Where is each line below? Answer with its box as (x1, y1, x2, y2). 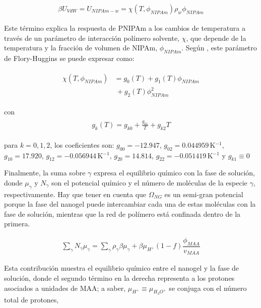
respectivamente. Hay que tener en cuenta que (4, 189, 147, 199)
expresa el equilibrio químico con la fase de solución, (93, 167, 255, 178)
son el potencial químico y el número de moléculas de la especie (51, 177, 247, 188)
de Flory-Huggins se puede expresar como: (4, 53, 135, 64)
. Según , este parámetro (181, 42, 257, 53)
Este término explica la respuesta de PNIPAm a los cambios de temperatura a (4, 23, 246, 33)
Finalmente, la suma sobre (4, 167, 86, 178)
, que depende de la (186, 32, 246, 43)
